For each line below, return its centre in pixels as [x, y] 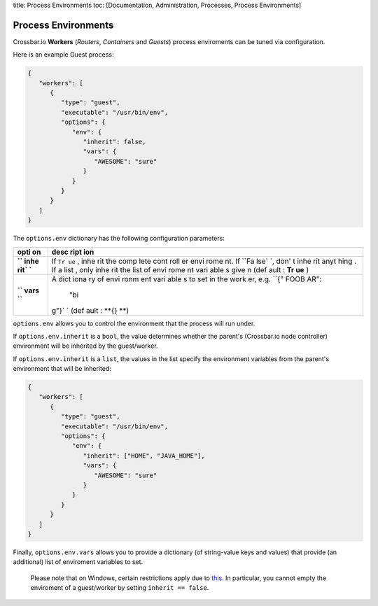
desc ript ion [73, 252]
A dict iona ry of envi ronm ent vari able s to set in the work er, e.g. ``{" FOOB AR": [187, 279]
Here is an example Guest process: [63, 55]
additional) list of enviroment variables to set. [78, 562]
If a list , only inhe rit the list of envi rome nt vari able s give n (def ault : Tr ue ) [180, 269]
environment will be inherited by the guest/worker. [85, 346]
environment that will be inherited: [62, 369]
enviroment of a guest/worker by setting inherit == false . [120, 588]
